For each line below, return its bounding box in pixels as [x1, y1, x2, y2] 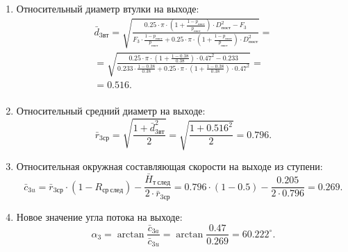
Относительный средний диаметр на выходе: [16, 103, 206, 117]
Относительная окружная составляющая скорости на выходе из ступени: [16, 159, 323, 174]
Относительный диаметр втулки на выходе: [16, 1, 199, 15]
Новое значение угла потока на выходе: [16, 209, 183, 224]
